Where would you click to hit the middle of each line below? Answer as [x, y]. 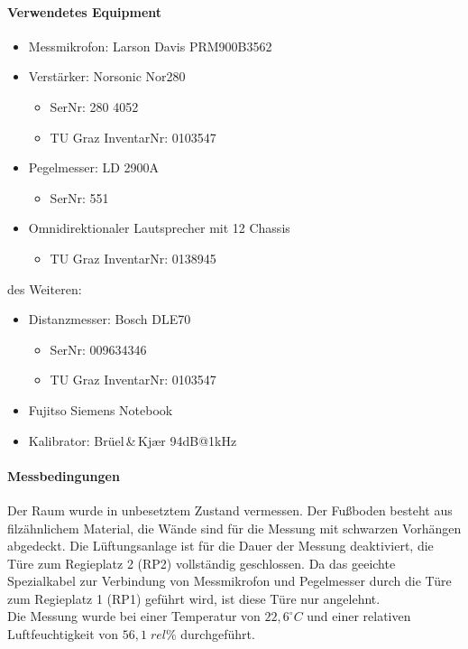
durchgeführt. [218, 634]
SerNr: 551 [79, 197]
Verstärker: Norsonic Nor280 [107, 76]
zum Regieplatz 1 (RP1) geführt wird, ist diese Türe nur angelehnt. [194, 598]
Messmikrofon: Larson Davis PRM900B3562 [150, 46]
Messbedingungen [64, 475]
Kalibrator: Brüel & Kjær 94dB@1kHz [133, 440]
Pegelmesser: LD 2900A [94, 167]
